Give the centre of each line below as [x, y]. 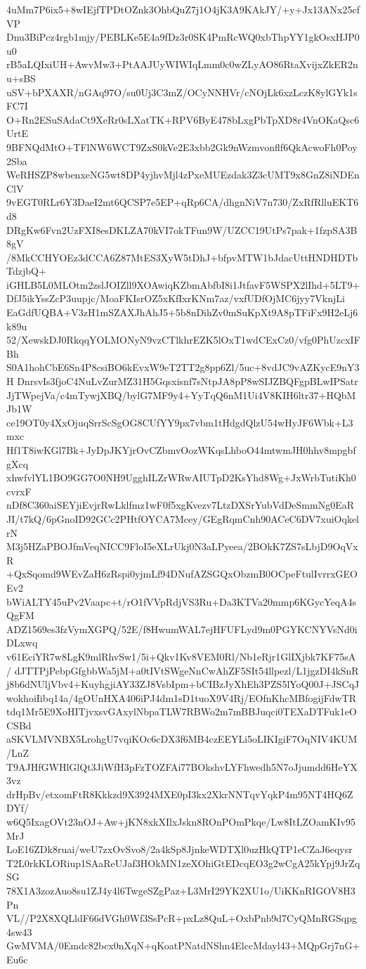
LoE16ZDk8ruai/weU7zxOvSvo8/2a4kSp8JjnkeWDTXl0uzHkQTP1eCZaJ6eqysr [179, 849]
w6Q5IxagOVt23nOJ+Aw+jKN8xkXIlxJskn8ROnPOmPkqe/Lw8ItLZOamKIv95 [181, 822]
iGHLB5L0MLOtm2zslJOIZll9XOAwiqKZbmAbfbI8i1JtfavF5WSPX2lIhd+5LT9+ [183, 284]
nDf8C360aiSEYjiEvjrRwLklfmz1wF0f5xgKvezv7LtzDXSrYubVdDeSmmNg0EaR [181, 505]
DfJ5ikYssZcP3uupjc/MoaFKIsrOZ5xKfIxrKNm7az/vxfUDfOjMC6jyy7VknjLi [176, 298]
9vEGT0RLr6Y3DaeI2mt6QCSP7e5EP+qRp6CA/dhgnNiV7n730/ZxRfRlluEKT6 [183, 202]
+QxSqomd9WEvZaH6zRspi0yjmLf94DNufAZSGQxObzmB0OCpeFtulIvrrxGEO [182, 574]
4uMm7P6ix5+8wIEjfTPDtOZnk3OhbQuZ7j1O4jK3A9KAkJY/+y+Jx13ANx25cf [183, 9]
